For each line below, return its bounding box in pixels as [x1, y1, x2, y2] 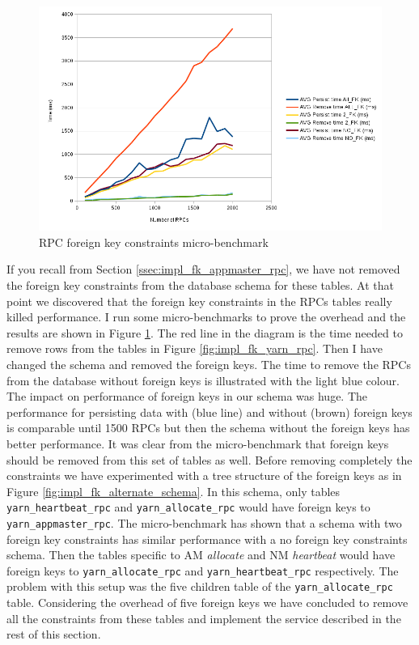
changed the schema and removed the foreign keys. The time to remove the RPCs [6, 355, 411, 372]
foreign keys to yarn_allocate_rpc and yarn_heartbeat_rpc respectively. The [6, 562, 399, 579]
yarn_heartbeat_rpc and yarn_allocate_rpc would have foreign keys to [6, 499, 370, 516]
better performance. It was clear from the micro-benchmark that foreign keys [6, 435, 389, 452]
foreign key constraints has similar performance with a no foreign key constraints [6, 530, 408, 547]
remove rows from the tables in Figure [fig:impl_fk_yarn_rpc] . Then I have [6, 340, 383, 357]
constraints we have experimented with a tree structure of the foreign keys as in [6, 467, 402, 484]
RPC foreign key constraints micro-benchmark [39, 233, 269, 250]
